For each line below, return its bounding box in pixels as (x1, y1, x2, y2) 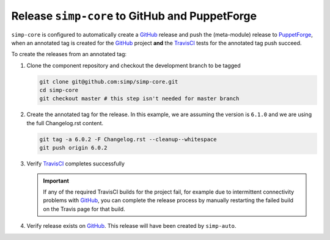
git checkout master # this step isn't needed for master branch (39, 95, 240, 102)
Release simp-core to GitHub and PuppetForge (11, 9, 257, 23)
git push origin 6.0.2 (39, 144, 108, 151)
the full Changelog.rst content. (26, 119, 104, 126)
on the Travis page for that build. (43, 205, 125, 213)
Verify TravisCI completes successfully (26, 160, 125, 167)
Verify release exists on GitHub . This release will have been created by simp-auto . (26, 222, 237, 230)
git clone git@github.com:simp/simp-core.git (39, 78, 178, 85)
